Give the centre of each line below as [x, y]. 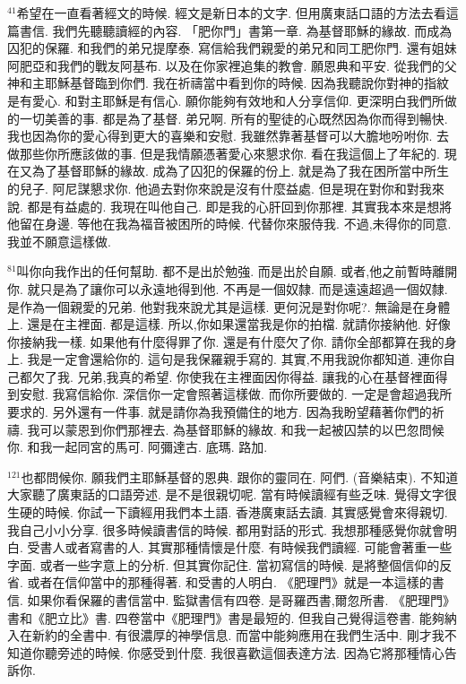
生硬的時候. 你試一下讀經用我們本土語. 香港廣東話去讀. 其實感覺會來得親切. [228, 512]
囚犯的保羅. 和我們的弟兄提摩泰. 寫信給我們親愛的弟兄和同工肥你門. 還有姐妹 [232, 48]
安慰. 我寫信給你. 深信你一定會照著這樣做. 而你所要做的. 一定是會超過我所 [236, 394]
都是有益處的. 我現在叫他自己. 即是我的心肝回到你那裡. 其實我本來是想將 [240, 206]
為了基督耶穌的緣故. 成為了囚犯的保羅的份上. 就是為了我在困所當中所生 [241, 171]
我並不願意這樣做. [59, 241]
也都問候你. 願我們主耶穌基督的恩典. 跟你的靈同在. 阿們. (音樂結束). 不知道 [240, 476]
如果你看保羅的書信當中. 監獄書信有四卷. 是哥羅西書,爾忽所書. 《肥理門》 [242, 600]
